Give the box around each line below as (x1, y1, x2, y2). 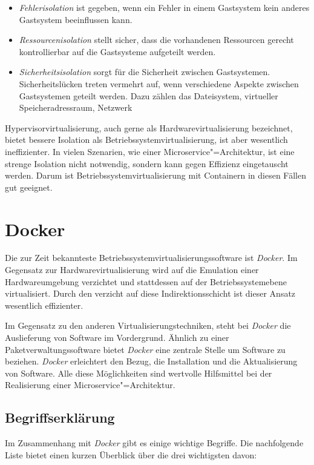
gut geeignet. (5, 180, 53, 193)
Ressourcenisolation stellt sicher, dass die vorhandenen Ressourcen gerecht (19, 33, 294, 46)
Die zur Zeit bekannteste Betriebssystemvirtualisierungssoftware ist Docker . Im (5, 251, 298, 264)
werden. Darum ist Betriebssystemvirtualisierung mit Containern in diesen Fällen (5, 169, 306, 182)
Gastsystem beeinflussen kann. (19, 13, 132, 25)
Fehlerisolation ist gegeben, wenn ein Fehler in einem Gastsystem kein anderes (19, 1, 310, 13)
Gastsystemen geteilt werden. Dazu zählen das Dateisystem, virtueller (19, 89, 278, 102)
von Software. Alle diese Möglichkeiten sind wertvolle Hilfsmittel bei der (5, 366, 272, 379)
